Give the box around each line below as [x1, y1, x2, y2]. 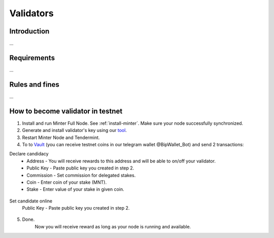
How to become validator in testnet [9, 107, 123, 115]
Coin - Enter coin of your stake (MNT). [26, 179, 107, 185]
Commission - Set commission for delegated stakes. [26, 172, 136, 178]
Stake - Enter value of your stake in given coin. [26, 186, 124, 192]
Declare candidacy [9, 151, 49, 157]
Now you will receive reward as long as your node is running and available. [35, 223, 191, 229]
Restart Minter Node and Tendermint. [22, 134, 100, 141]
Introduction [9, 27, 50, 36]
